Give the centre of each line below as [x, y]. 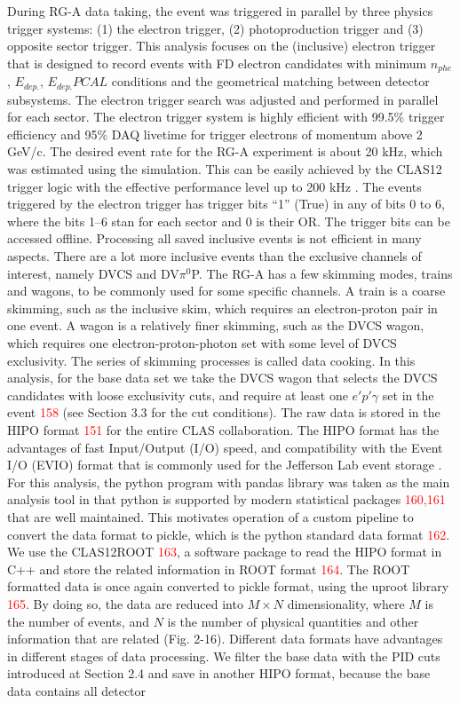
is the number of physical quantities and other [293, 621]
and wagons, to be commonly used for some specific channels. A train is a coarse [226, 291]
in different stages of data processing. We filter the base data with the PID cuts [224, 656]
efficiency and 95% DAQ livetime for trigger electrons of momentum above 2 [215, 134]
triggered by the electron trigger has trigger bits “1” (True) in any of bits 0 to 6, [226, 204]
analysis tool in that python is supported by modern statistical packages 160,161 [226, 499]
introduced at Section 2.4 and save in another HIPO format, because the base [219, 673]
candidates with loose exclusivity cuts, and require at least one [178, 395]
